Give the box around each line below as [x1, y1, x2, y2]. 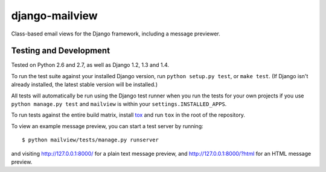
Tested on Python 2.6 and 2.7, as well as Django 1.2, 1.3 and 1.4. [11, 61, 169, 69]
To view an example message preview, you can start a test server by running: [11, 122, 203, 129]
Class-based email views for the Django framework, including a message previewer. [11, 30, 220, 37]
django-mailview [11, 9, 98, 22]
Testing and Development [11, 46, 110, 56]
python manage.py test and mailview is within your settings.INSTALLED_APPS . [11, 100, 227, 108]
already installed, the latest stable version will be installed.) [11, 81, 158, 88]
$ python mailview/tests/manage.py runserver [22, 137, 159, 144]
